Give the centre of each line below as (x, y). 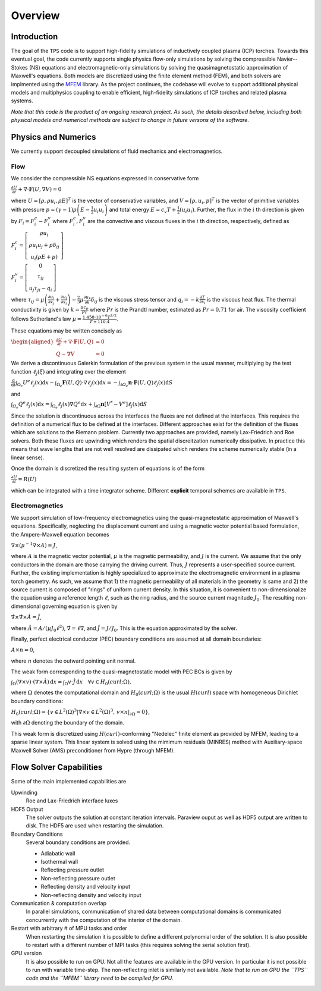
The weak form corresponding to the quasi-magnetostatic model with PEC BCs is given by (122, 672)
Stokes (19, 67)
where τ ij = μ (28, 300)
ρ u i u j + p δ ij (44, 246)
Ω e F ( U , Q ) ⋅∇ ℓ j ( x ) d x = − (87, 383)
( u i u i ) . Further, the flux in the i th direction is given (242, 210)
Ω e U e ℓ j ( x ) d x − (36, 383)
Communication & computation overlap (59, 903)
